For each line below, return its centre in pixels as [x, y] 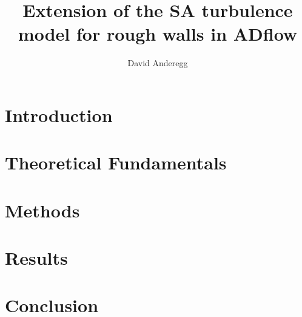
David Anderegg [158, 63]
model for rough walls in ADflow [158, 34]
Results [36, 258]
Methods [42, 210]
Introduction [59, 114]
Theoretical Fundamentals [116, 162]
